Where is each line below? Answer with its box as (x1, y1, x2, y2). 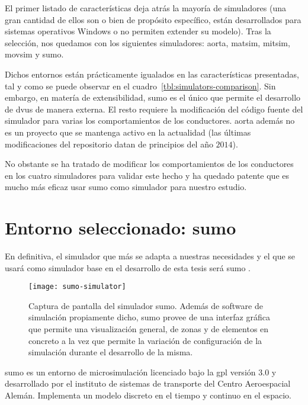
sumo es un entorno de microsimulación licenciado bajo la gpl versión (5, 365, 256, 378)
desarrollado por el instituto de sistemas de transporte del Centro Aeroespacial (5, 377, 291, 390)
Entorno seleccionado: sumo (5, 216, 236, 240)
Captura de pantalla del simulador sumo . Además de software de (28, 299, 263, 311)
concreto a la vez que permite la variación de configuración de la (28, 334, 262, 346)
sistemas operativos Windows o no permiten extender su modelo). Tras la (5, 25, 271, 37)
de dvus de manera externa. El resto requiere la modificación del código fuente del (5, 102, 303, 115)
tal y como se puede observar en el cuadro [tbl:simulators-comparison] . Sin (5, 79, 276, 92)
